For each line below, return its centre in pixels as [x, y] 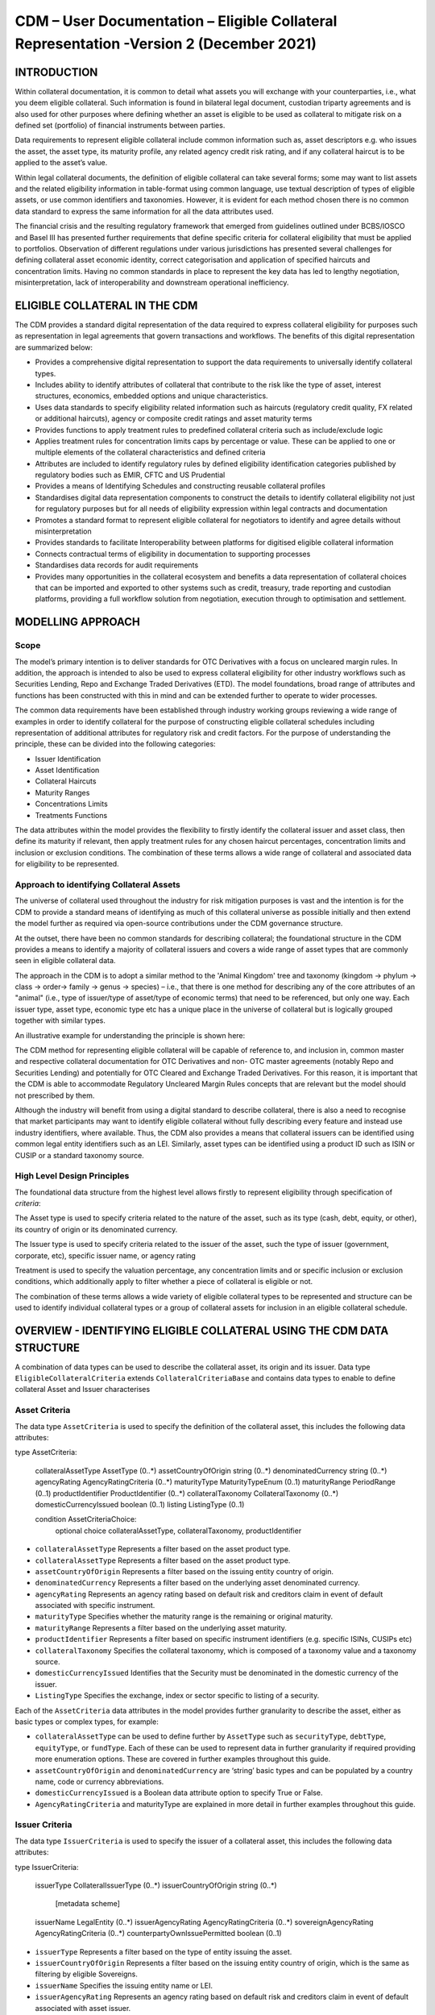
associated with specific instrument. [95, 1606]
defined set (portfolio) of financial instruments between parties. [120, 126]
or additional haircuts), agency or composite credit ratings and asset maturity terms [174, 418]
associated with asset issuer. [83, 2008]
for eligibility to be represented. [67, 864]
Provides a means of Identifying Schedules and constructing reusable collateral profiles [180, 486]
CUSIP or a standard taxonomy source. [79, 1155]
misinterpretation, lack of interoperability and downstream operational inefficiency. [152, 283]
